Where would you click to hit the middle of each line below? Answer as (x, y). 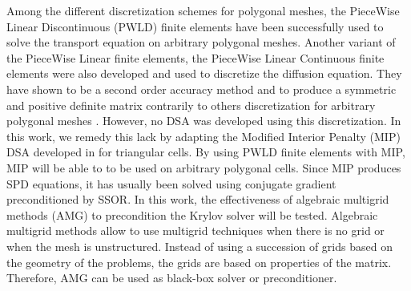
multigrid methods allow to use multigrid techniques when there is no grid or (195, 230)
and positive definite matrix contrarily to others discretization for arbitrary (191, 105)
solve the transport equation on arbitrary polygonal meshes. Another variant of (201, 42)
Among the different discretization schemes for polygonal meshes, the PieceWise (203, 10)
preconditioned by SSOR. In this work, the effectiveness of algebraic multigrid (198, 199)
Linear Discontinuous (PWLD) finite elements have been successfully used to (195, 26)
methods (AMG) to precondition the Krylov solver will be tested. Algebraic (192, 214)
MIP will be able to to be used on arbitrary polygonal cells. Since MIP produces (204, 167)
